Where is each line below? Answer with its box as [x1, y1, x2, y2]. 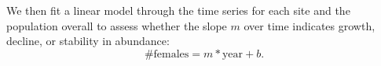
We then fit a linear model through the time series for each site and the [6, 2, 350, 18]
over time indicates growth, [244, 17, 376, 33]
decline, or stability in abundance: [6, 33, 170, 49]
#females [144, 48, 189, 60]
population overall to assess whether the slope [6, 17, 227, 33]
